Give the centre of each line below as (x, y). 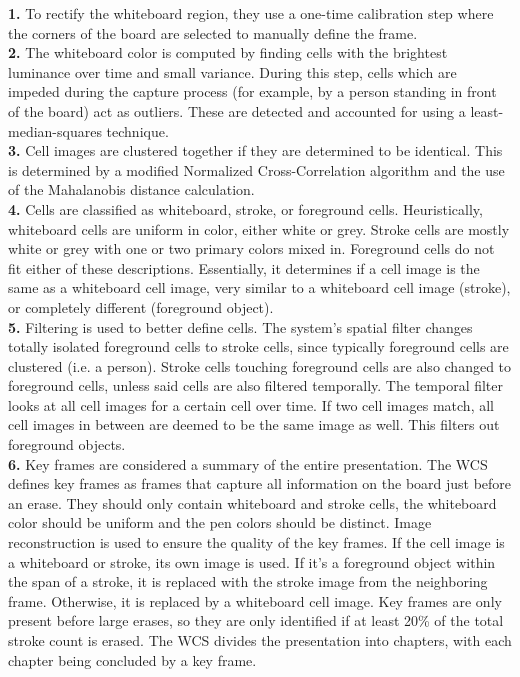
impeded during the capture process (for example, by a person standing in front (252, 91)
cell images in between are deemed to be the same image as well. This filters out (254, 424)
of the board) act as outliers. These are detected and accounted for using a (237, 110)
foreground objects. (67, 444)
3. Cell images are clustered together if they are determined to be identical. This (255, 150)
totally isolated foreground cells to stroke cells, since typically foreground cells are (258, 346)
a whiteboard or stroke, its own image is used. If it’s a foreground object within (252, 561)
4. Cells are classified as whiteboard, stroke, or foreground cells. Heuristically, (245, 208)
